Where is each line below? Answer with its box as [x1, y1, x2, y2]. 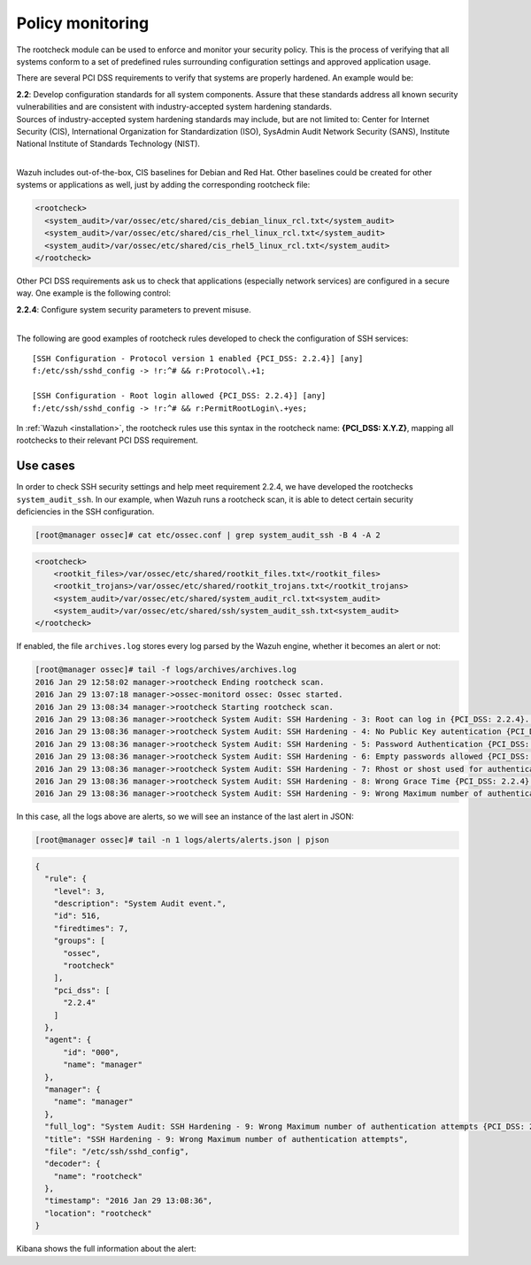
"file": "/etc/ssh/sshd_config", [44, 1146, 189, 1156]
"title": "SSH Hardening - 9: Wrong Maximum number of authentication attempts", [44, 1134, 409, 1144]
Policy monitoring [16, 13, 150, 33]
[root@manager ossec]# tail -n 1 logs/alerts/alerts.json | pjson [35, 835, 329, 845]
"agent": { [44, 1035, 92, 1045]
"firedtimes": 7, [53, 923, 129, 933]
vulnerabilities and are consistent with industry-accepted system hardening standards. [16, 102, 332, 112]
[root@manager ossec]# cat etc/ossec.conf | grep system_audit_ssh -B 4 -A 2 [35, 529, 381, 540]
